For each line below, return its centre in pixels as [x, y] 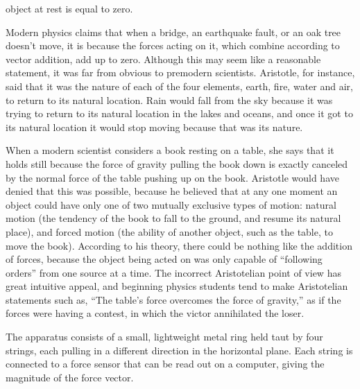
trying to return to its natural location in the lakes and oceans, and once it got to [179, 113]
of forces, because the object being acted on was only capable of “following [164, 259]
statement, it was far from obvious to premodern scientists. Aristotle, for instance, [180, 72]
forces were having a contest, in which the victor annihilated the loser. [155, 313]
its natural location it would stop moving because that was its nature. [154, 127]
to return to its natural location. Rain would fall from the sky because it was [169, 100]
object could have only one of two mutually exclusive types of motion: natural [171, 204]
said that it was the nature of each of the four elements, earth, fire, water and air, [179, 86]
